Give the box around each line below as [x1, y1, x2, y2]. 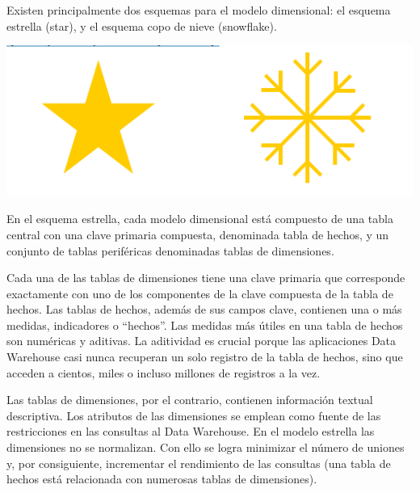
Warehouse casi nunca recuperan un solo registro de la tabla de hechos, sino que [6, 348, 403, 365]
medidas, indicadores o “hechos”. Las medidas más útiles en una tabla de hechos [6, 316, 403, 333]
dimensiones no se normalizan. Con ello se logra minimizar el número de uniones [6, 439, 405, 456]
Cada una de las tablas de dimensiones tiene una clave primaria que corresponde [6, 269, 405, 286]
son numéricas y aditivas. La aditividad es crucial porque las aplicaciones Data [6, 332, 397, 349]
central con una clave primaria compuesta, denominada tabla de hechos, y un [6, 225, 389, 242]
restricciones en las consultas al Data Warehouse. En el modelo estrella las [6, 423, 375, 440]
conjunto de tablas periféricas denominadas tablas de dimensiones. [6, 242, 334, 259]
